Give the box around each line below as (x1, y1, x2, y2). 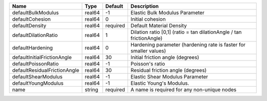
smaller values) (130, 47, 166, 54)
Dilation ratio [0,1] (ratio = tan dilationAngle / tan (130, 29, 242, 35)
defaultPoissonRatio (12, 61, 59, 67)
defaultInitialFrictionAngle (12, 54, 72, 61)
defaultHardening (12, 44, 53, 51)
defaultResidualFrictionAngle (12, 67, 79, 73)
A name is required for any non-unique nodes (130, 86, 237, 93)
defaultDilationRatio (12, 32, 58, 38)
